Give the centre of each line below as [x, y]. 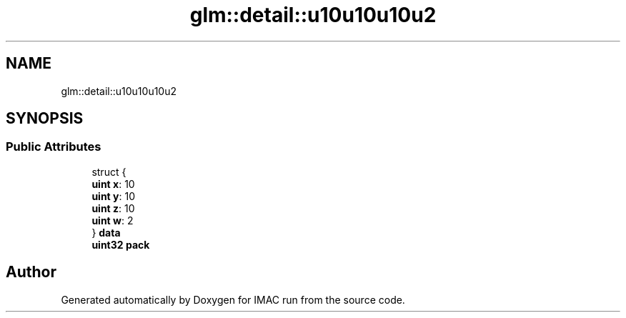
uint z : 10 [113, 208]
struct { [109, 172]
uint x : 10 [113, 184]
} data [106, 232]
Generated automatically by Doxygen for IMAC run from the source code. [233, 299]
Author [31, 272]
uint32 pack [121, 244]
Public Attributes [54, 147]
